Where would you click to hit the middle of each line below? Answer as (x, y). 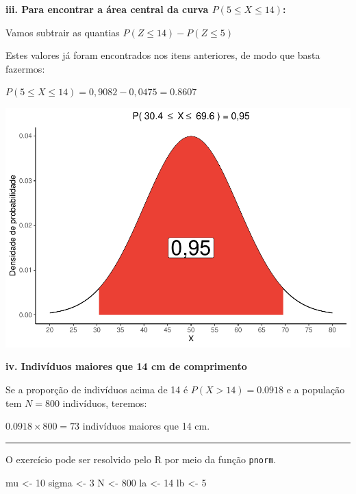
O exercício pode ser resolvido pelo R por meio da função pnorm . (141, 459)
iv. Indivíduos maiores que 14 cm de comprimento (126, 366)
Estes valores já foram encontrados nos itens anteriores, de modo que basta (163, 55)
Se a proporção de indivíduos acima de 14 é (97, 390)
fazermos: (25, 68)
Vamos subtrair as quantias (63, 32)
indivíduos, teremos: (105, 403)
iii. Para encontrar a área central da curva (107, 9)
